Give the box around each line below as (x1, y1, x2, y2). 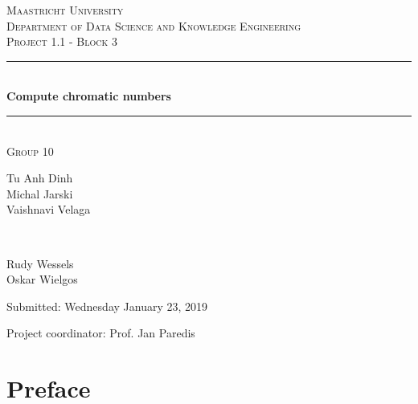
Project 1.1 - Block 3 (6, 33, 117, 50)
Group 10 (6, 142, 54, 159)
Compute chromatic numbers (6, 88, 171, 104)
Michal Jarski (6, 185, 73, 202)
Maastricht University (6, 2, 124, 18)
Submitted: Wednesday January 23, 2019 (6, 297, 208, 314)
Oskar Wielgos (6, 271, 78, 288)
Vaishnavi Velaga (6, 201, 91, 218)
